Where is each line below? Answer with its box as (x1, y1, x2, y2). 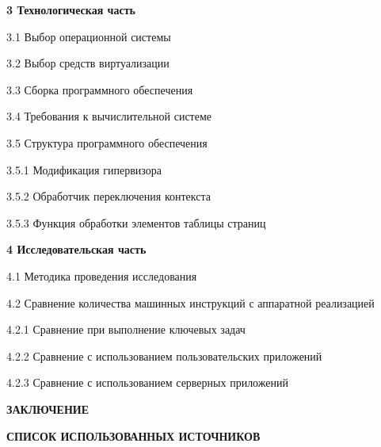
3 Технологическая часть (6, 2, 135, 17)
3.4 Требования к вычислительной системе (6, 108, 212, 124)
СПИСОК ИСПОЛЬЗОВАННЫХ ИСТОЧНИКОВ (6, 427, 261, 444)
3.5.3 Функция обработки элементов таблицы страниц (6, 214, 266, 231)
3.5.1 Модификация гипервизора (6, 161, 162, 178)
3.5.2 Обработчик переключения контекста (6, 188, 211, 204)
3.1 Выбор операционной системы (6, 28, 171, 44)
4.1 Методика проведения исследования (6, 267, 197, 284)
